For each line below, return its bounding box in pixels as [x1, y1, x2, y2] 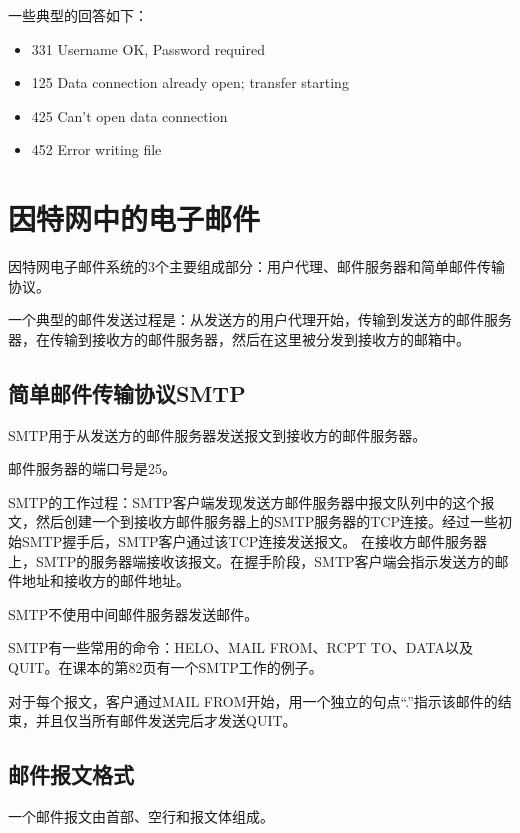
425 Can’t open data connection [31, 105, 228, 126]
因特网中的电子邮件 [8, 198, 261, 239]
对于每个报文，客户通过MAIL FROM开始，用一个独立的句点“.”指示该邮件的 [8, 690, 498, 711]
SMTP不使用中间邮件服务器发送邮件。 [8, 603, 259, 624]
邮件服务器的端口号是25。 [8, 458, 176, 479]
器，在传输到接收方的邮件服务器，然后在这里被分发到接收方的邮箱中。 [8, 328, 470, 349]
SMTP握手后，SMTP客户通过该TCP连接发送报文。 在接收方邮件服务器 [21, 531, 487, 552]
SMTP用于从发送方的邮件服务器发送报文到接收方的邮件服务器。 [8, 424, 427, 445]
